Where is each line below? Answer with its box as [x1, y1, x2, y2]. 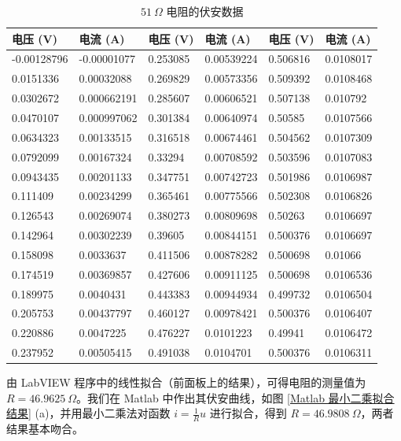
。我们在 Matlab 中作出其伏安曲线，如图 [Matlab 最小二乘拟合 [76, 389, 395, 406]
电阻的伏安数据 [166, 3, 244, 19]
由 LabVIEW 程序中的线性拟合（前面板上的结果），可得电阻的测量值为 [6, 374, 366, 391]
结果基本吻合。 [6, 421, 83, 437]
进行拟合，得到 [209, 405, 287, 421]
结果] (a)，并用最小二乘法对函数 [6, 405, 171, 421]
